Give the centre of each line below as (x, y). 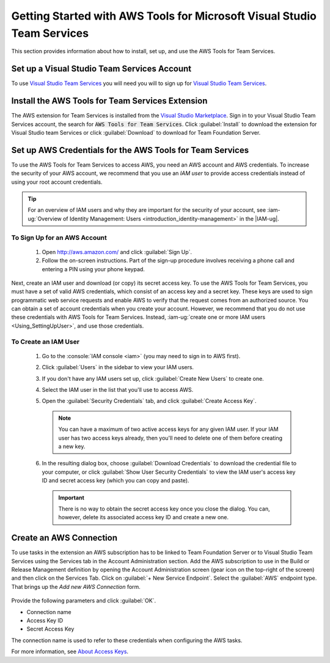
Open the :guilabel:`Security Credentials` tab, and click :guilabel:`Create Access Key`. (149, 401)
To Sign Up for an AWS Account (59, 238)
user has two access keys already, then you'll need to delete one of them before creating (170, 438)
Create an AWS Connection (64, 538)
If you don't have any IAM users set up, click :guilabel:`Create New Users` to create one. (153, 378)
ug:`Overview (45, 219)
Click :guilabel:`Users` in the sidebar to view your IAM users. (118, 367)
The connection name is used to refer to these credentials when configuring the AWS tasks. (127, 640)
